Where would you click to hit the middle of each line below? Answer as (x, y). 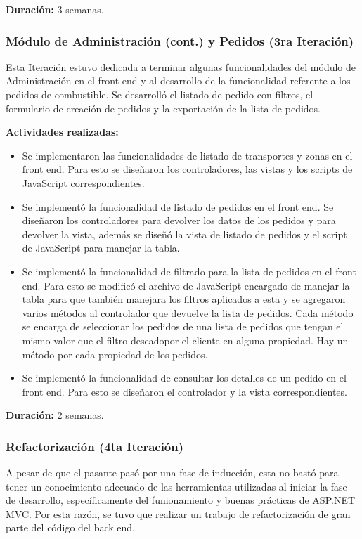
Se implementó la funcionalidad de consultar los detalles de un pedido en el (184, 378)
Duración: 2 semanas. (55, 415)
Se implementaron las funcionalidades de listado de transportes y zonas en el (187, 155)
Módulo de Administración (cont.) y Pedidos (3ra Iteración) (180, 40)
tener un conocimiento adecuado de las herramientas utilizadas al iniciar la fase (176, 486)
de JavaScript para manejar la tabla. (101, 248)
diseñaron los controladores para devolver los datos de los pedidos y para (179, 220)
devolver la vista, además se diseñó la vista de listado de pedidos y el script (185, 234)
